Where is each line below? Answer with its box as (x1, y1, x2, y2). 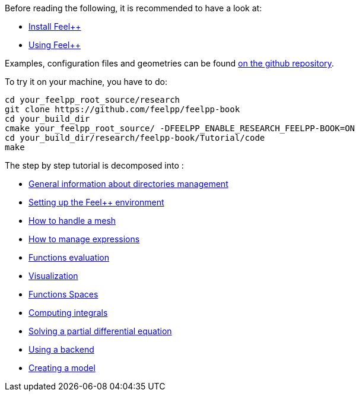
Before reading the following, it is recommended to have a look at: (5, 3, 262, 13)
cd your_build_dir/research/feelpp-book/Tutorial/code (5, 133, 265, 142)
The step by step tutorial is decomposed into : (5, 160, 184, 170)
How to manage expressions (28, 234, 140, 244)
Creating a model (28, 363, 96, 373)
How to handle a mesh (28, 216, 116, 226)
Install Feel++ (28, 21, 81, 31)
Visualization (28, 271, 78, 281)
